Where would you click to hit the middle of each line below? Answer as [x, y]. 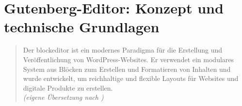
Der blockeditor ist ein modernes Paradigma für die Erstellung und [122, 50]
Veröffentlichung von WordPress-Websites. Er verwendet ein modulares [129, 59]
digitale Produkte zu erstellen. [68, 87]
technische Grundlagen [82, 27]
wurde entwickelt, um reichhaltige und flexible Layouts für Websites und [131, 78]
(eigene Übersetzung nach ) [63, 97]
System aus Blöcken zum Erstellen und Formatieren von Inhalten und [127, 69]
